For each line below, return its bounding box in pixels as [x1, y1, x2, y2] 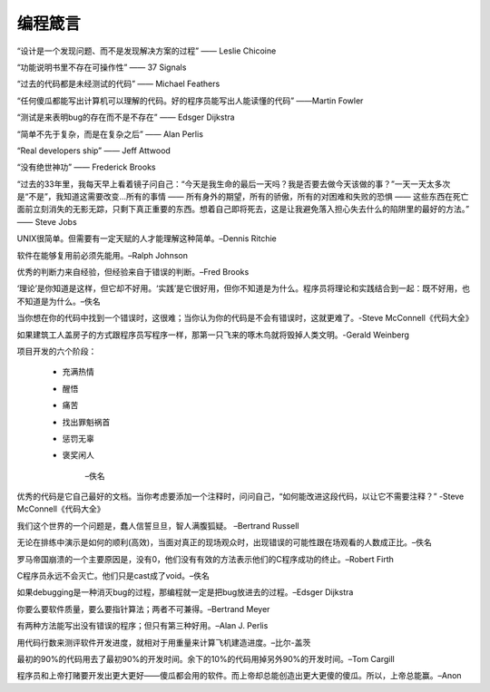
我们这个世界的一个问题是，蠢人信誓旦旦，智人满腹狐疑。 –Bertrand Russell [16, 520, 299, 531]
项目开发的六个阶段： [16, 346, 97, 356]
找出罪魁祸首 [62, 416, 111, 427]
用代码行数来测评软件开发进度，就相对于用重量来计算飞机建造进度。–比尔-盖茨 [16, 637, 311, 648]
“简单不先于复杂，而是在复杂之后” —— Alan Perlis [16, 128, 204, 140]
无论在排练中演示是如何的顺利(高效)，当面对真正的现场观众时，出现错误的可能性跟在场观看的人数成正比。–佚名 [16, 537, 433, 548]
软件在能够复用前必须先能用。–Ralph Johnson [16, 249, 188, 260]
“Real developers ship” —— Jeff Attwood [16, 145, 171, 156]
